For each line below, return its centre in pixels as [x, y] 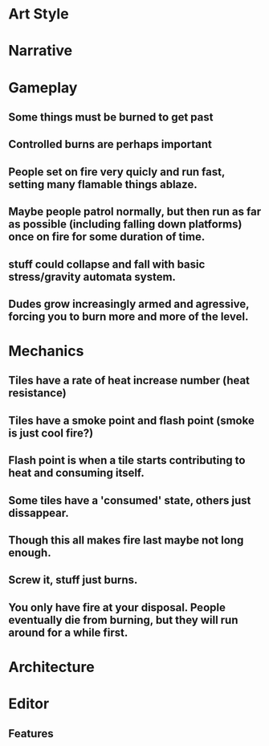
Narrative [41, 51]
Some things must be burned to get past [111, 117]
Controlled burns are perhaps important [110, 144]
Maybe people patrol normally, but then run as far [135, 212]
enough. [30, 553]
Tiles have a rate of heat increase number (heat [129, 381]
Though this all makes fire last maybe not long [126, 541]
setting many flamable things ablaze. [103, 184]
